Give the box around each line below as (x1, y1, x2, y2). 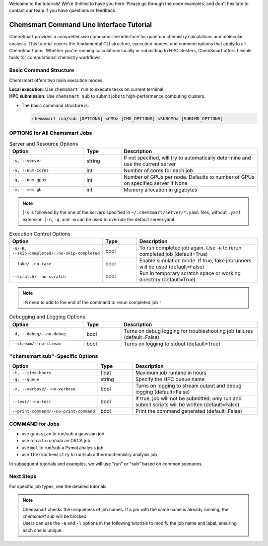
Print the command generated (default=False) (135, 408, 243, 415)
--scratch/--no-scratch (12, 274, 66, 279)
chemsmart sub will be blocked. (22, 513, 88, 519)
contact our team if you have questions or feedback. (9, 7, 117, 13)
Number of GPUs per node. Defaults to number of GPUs (124, 173, 255, 180)
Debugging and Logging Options (9, 313, 85, 320)
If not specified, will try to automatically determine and (124, 154, 251, 161)
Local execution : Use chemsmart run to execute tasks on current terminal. (9, 86, 165, 92)
